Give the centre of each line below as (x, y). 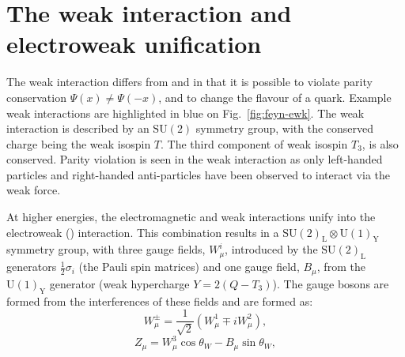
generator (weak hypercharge (119, 283)
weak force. (34, 190)
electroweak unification (134, 44)
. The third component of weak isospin (254, 143)
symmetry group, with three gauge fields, (106, 249)
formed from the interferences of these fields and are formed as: (160, 301)
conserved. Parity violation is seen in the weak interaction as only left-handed (195, 159)
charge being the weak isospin (79, 143)
